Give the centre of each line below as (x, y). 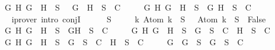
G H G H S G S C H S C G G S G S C (124, 41)
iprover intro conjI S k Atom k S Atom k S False (139, 19)
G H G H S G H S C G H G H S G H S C (128, 7)
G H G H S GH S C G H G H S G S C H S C (137, 30)
